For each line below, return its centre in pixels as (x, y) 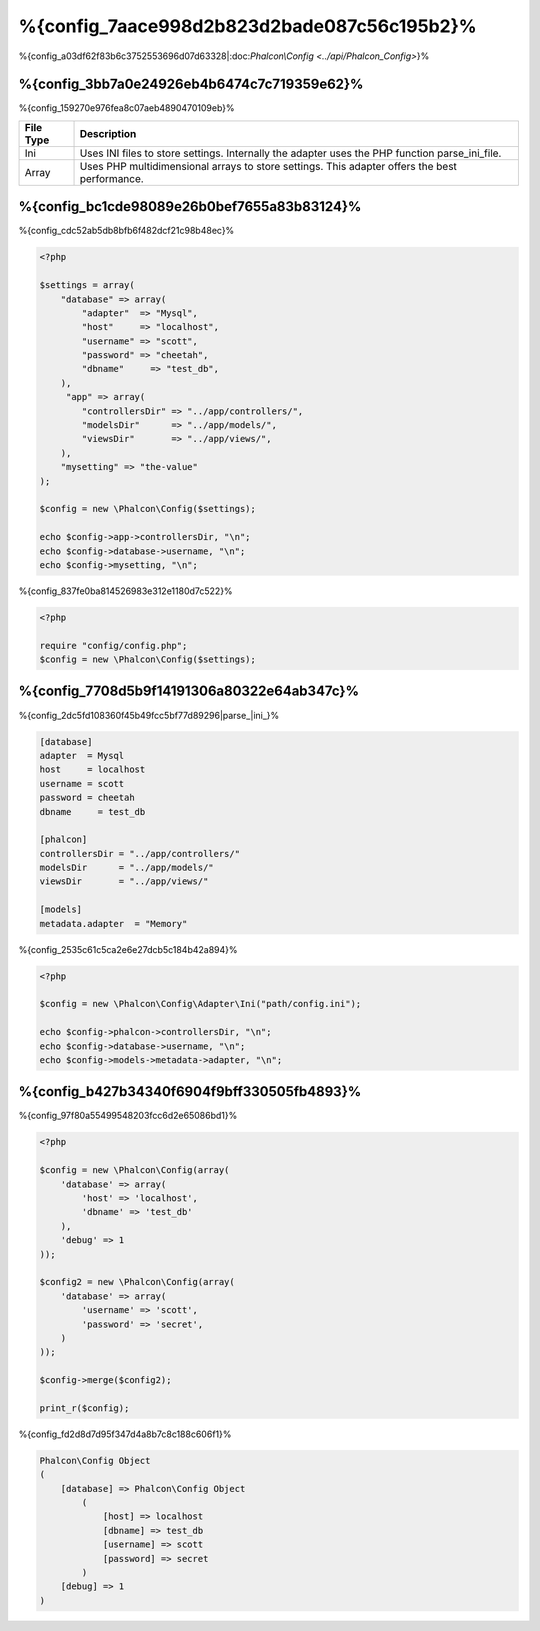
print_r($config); (84, 1408)
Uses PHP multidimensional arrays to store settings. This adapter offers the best (268, 166)
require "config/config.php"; (113, 645)
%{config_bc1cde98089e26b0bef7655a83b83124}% (190, 206)
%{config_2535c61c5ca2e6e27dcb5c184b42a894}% (128, 949)
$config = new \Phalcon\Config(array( (134, 1170)
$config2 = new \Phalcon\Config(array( (137, 1282)
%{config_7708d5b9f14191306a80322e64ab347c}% (189, 691)
